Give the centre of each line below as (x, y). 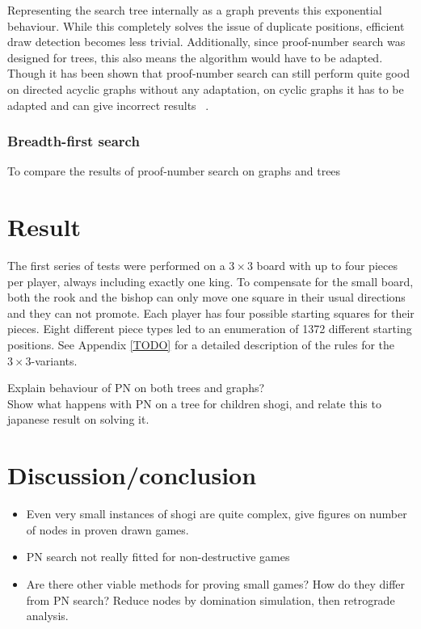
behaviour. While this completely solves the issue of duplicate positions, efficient (206, 25)
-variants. (54, 360)
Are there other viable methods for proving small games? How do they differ (216, 583)
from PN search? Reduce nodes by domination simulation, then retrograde (210, 599)
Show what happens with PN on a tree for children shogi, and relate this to (194, 403)
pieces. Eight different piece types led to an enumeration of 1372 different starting (210, 329)
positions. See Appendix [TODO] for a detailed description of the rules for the (201, 345)
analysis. (47, 616)
